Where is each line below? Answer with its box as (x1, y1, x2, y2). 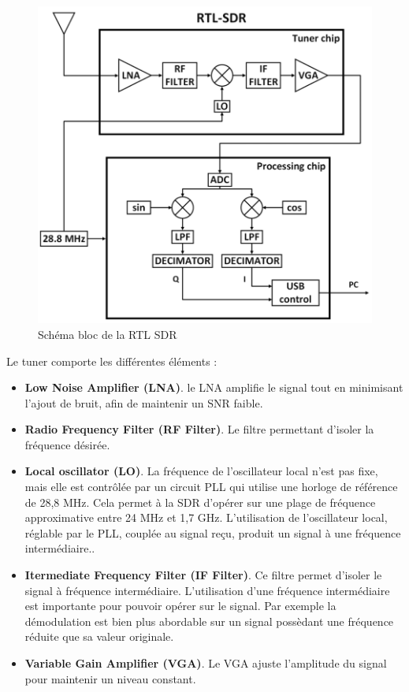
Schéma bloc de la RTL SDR (38, 326, 177, 342)
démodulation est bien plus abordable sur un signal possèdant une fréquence (24, 612, 394, 629)
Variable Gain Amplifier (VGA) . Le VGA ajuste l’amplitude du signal (24, 655, 387, 671)
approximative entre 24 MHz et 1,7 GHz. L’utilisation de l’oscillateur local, (24, 509, 388, 526)
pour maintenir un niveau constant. (24, 670, 196, 686)
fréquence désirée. (24, 436, 110, 452)
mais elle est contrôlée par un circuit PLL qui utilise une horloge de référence (24, 478, 398, 495)
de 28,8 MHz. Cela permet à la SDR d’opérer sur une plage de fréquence (24, 493, 376, 510)
